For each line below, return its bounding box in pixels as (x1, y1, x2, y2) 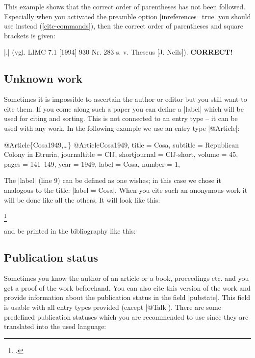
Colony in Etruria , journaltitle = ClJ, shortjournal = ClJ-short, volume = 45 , (4, 149, 238, 159)
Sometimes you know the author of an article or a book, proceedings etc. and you (4, 273, 249, 283)
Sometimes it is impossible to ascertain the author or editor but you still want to (4, 94, 247, 104)
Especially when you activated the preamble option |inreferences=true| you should (4, 11, 251, 21)
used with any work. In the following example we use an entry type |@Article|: (4, 122, 240, 133)
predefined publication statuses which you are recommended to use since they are (4, 311, 249, 322)
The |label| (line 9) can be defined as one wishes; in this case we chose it (4, 175, 221, 185)
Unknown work (4, 71, 83, 86)
